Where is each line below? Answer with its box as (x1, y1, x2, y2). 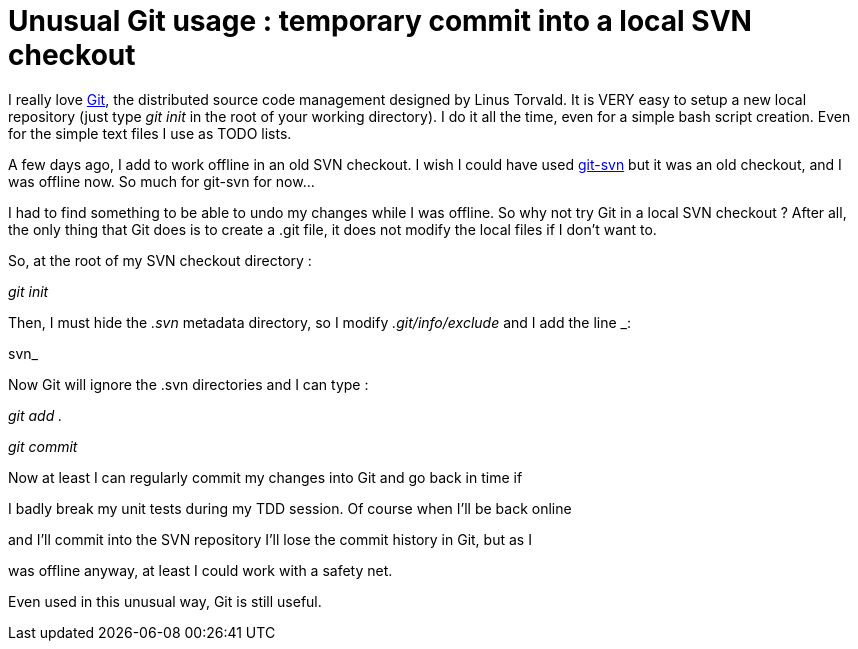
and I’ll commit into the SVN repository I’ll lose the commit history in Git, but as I (8, 530, 532, 548)
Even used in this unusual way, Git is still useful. (8, 592, 322, 610)
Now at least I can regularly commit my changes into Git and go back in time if (8, 468, 523, 486)
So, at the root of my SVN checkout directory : (8, 251, 312, 269)
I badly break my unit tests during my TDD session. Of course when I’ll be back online (8, 499, 572, 517)
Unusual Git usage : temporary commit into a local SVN (8, 4, 752, 38)
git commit (8, 437, 78, 455)
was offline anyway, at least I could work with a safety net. (8, 561, 393, 579)
